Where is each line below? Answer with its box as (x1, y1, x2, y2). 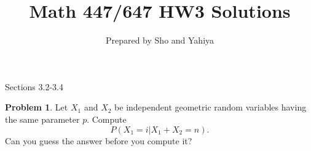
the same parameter (5, 112, 80, 125)
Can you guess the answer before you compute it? (5, 134, 192, 147)
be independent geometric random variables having (114, 101, 307, 114)
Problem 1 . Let (5, 101, 68, 114)
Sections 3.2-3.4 (5, 80, 63, 93)
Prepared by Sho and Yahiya (105, 34, 215, 47)
